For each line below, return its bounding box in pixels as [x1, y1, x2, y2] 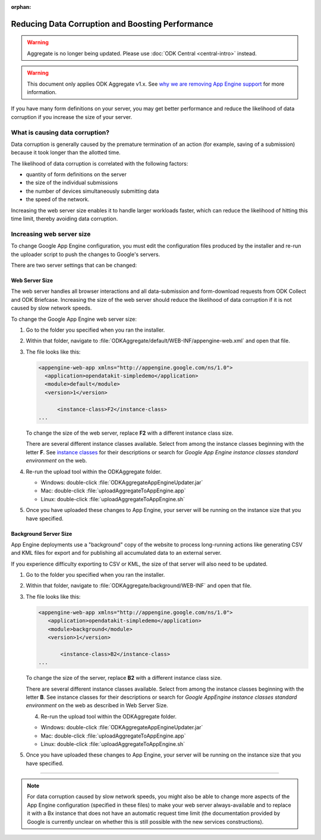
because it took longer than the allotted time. [11, 149, 121, 156]
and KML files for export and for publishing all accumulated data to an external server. [11, 549, 222, 557]
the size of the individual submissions [26, 179, 118, 186]
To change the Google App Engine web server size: [11, 316, 137, 323]
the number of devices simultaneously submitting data [26, 188, 159, 195]
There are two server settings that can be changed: [11, 261, 137, 268]
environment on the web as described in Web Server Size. [26, 702, 169, 709]
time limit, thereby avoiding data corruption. [11, 215, 118, 223]
